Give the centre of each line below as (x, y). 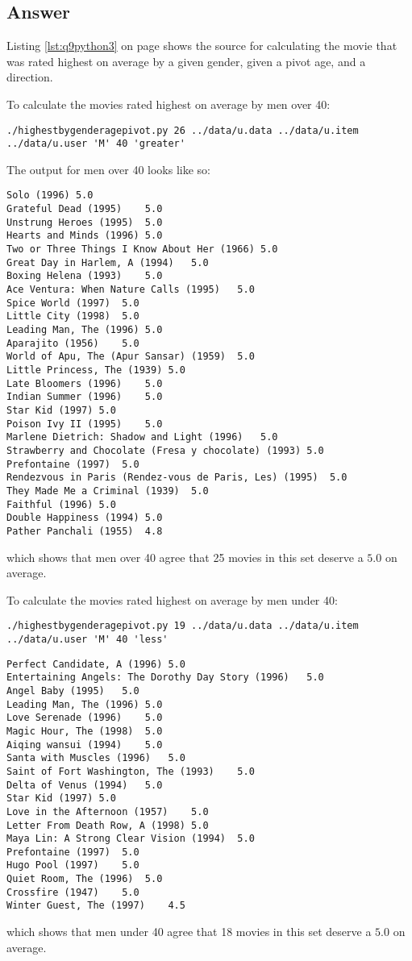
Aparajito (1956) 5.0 (73, 343)
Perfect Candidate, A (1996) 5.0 (96, 664)
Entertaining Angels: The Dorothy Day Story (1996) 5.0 (165, 678)
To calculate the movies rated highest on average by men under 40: (172, 599)
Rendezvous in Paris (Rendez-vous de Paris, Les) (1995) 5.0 (177, 478)
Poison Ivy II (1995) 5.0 (85, 424)
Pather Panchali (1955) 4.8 (85, 531)
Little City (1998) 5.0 (73, 316)
